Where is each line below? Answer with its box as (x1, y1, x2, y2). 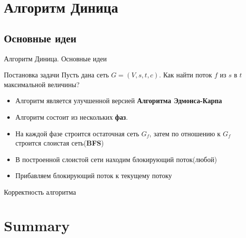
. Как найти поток (159, 70, 212, 80)
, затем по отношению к (149, 128, 221, 138)
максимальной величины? (4, 79, 80, 89)
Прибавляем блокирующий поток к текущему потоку (15, 170, 172, 181)
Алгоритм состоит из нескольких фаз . (15, 111, 128, 122)
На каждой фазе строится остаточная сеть (15, 128, 140, 138)
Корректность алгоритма (4, 186, 76, 197)
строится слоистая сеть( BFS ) (15, 138, 104, 148)
